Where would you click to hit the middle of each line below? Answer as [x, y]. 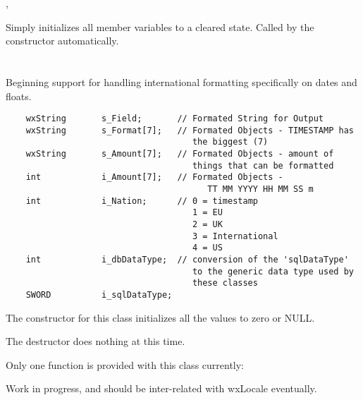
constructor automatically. [62, 41]
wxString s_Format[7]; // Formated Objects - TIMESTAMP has [190, 130]
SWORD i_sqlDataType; [99, 295]
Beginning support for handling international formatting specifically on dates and [181, 81]
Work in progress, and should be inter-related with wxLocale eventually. [161, 388]
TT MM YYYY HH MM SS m [260, 189]
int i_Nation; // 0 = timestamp [142, 201]
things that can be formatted [263, 165]
